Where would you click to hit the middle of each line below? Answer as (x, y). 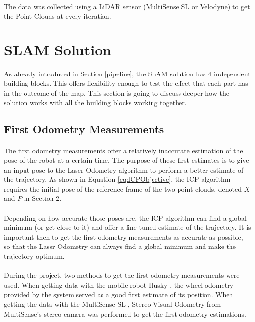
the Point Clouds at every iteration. (58, 16)
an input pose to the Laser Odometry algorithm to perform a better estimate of (124, 169)
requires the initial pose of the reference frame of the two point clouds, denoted (123, 188)
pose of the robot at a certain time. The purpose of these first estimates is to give (127, 160)
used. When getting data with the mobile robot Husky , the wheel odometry (119, 285)
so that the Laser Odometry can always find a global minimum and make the (120, 246)
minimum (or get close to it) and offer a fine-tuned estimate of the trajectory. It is (127, 227)
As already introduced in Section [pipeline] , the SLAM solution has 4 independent (127, 73)
